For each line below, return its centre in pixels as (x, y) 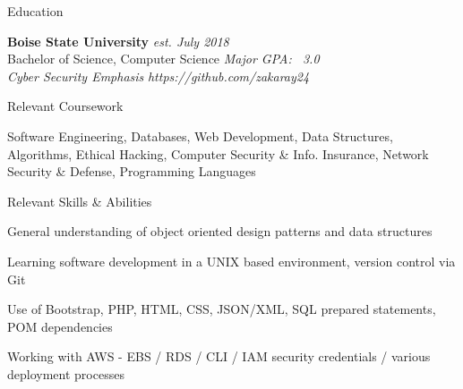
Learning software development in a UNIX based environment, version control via (231, 261)
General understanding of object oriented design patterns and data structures (220, 231)
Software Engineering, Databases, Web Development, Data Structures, (200, 135)
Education (35, 11)
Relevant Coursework (65, 106)
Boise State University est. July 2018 (118, 41)
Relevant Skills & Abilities (80, 201)
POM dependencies (60, 326)
